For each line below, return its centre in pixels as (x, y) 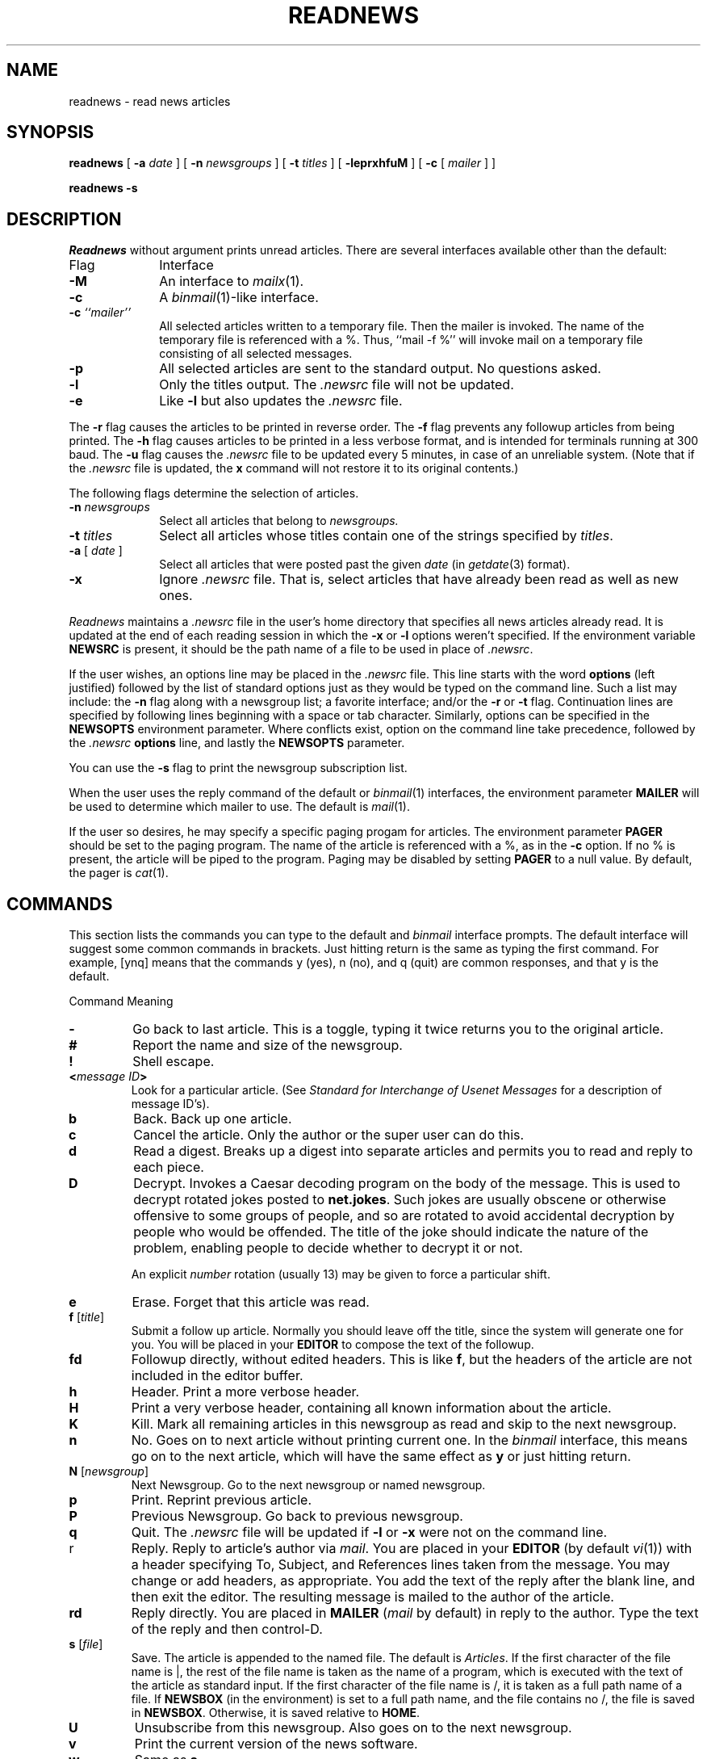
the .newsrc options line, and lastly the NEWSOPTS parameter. (237, 743)
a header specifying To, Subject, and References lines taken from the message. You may (401, 1565)
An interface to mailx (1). (232, 281)
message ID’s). (170, 1104)
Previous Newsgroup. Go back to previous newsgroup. (297, 1516)
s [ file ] (86, 1644)
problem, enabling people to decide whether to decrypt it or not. (328, 1248)
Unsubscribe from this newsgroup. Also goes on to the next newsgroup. (353, 1728)
